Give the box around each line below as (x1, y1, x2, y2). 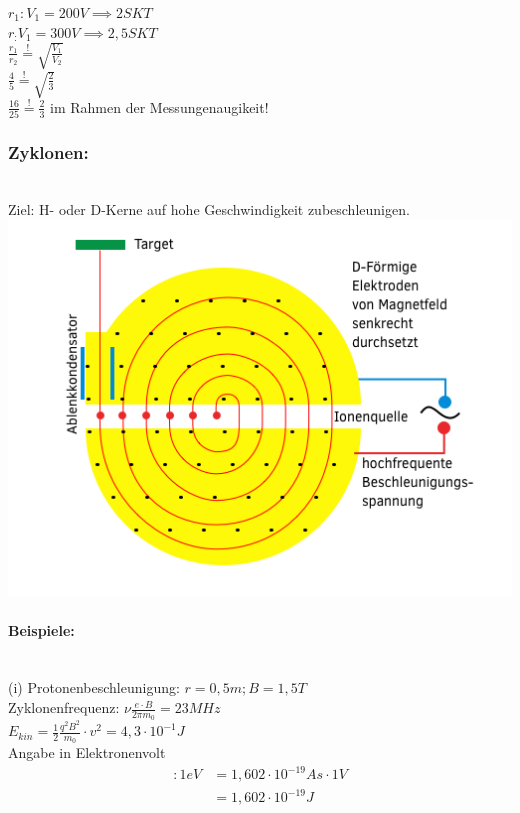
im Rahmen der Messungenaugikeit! (50, 96, 269, 117)
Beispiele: (8, 619, 75, 640)
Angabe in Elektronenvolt (8, 742, 166, 763)
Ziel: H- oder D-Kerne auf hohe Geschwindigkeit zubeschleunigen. (8, 199, 410, 220)
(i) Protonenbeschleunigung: (8, 677, 180, 698)
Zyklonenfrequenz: (8, 697, 120, 718)
